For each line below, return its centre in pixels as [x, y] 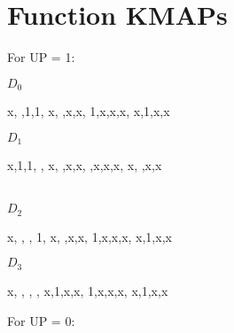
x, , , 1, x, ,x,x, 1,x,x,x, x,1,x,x [90, 236]
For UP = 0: [41, 320]
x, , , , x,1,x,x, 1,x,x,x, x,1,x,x [88, 290]
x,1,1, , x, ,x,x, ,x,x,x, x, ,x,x [85, 165]
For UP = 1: [41, 57]
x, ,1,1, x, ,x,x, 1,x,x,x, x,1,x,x [89, 111]
